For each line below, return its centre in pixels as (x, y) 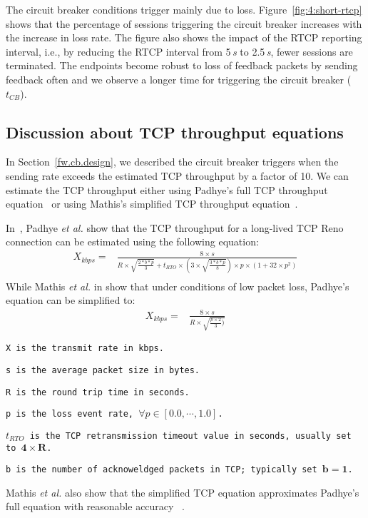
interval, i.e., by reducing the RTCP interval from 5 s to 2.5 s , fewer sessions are (179, 51)
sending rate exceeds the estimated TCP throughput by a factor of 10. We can (177, 175)
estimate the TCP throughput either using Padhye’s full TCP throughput (167, 189)
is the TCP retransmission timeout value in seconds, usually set (190, 436)
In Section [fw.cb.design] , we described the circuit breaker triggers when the (172, 162)
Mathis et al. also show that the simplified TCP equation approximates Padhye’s (183, 492)
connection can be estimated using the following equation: (132, 242)
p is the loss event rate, (70, 414)
